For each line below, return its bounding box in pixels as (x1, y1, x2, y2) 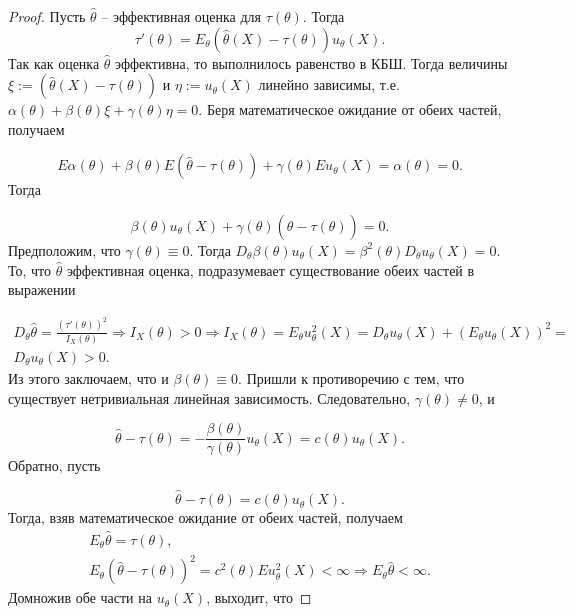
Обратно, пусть (8, 455, 101, 476)
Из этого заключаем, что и (8, 368, 169, 388)
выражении (8, 279, 76, 300)
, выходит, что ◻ (206, 587, 312, 608)
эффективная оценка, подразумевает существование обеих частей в (66, 259, 475, 280)
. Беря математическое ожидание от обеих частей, (198, 99, 502, 120)
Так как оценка (8, 52, 100, 73)
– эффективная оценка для (101, 6, 262, 26)
